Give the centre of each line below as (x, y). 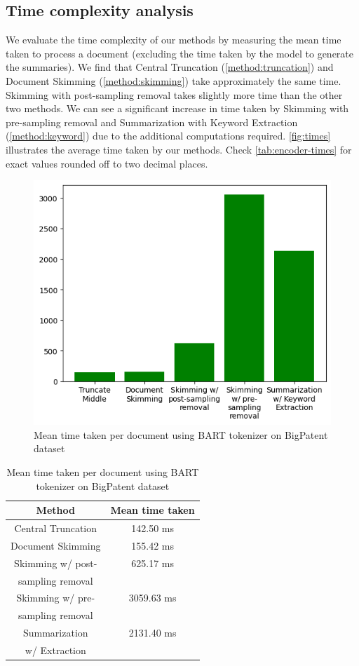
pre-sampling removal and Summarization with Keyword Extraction (152, 122)
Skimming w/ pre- (56, 598)
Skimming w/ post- (56, 563)
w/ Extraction (55, 650)
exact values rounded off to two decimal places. (107, 163)
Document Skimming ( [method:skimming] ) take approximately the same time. (174, 80)
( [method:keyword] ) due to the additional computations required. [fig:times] (168, 136)
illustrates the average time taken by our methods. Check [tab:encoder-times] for (179, 149)
